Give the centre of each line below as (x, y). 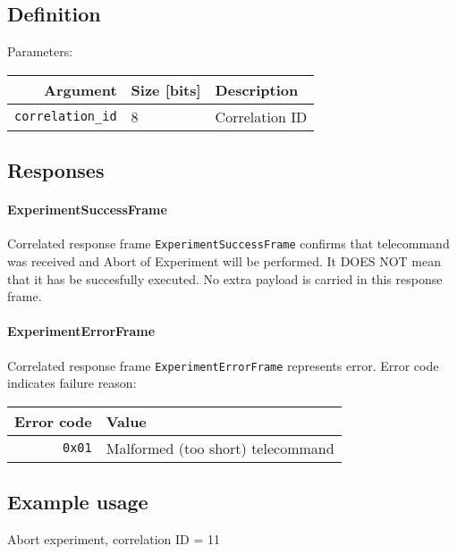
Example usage (78, 502)
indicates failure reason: (72, 383)
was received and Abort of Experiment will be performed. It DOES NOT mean (224, 261)
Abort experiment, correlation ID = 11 (114, 539)
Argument (80, 89)
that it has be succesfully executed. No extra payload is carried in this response (225, 278)
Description (257, 89)
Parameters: (40, 51)
